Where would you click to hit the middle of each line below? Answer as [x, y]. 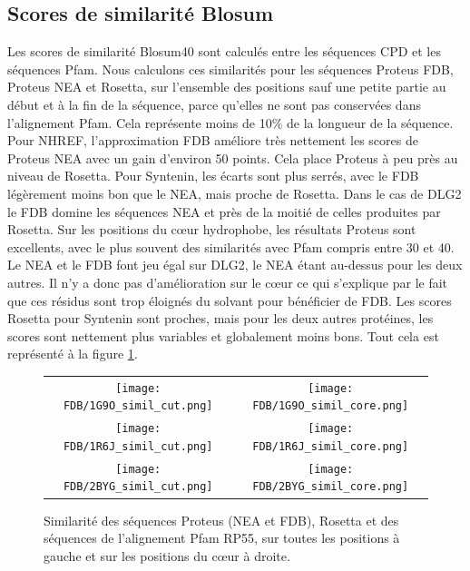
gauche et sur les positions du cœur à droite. [167, 555]
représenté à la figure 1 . [73, 354]
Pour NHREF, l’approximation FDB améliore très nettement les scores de [213, 140]
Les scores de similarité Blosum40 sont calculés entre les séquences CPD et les [224, 51]
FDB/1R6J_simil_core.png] [331, 446]
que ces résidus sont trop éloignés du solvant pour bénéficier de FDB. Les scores [230, 300]
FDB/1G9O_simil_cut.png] [138, 406]
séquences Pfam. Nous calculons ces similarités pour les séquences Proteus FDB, [230, 69]
